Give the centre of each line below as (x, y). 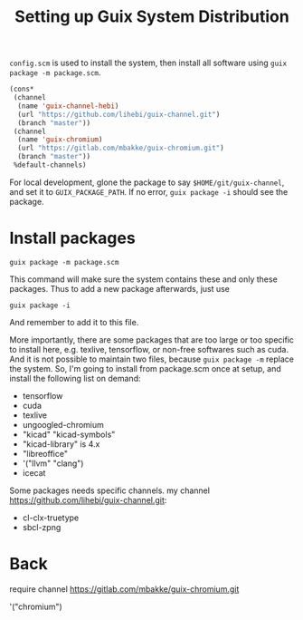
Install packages (72, 238)
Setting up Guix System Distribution (152, 17)
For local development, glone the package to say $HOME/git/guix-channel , (147, 182)
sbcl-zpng (42, 527)
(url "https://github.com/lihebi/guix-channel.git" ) (119, 114)
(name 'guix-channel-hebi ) (68, 106)
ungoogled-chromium (63, 424)
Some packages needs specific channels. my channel (110, 490)
